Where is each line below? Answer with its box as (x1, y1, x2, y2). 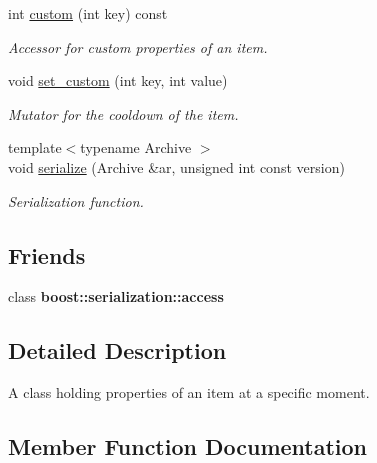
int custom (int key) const (8, 3, 168, 23)
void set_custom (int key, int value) (8, 70, 228, 91)
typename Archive (80, 137, 192, 158)
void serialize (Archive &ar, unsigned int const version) (8, 156, 345, 177)
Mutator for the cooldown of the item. (8, 103, 239, 124)
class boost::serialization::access (8, 286, 224, 307)
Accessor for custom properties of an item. (8, 36, 268, 57)
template (8, 137, 62, 158)
